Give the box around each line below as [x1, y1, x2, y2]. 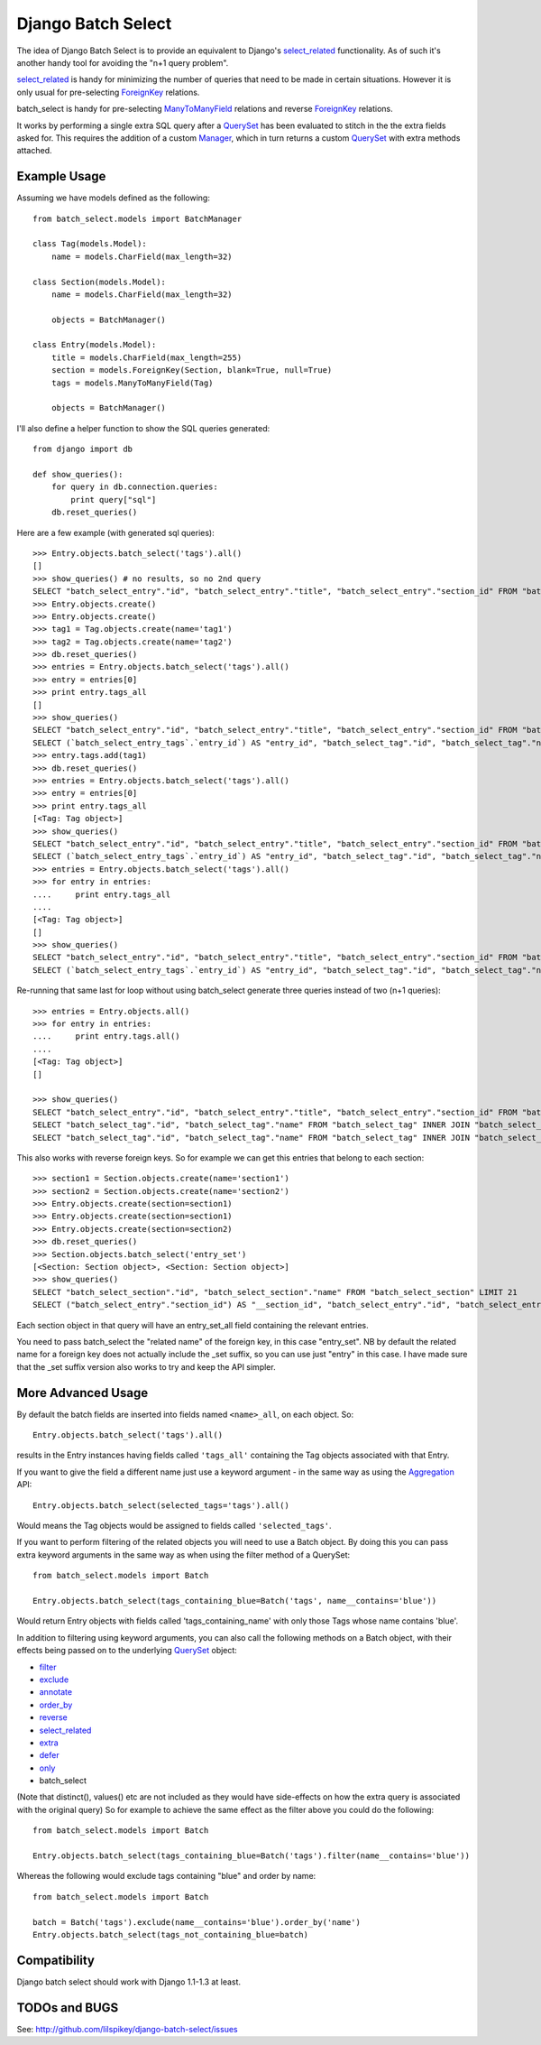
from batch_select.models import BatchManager [32, 213, 243, 224]
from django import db [32, 444, 133, 455]
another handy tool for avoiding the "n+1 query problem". [16, 57, 229, 68]
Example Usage [16, 169, 106, 184]
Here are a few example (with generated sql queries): [16, 527, 215, 538]
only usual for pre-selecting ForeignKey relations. [16, 87, 200, 97]
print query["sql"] [70, 495, 157, 504]
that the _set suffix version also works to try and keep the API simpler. [16, 1361, 276, 1372]
